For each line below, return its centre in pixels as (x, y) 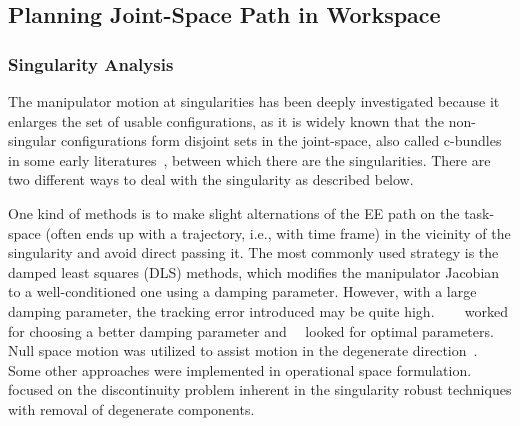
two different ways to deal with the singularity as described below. (211, 179)
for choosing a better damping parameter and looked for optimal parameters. (251, 330)
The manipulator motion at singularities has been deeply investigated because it (254, 101)
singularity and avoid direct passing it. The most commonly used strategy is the (253, 252)
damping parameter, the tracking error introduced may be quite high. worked (258, 310)
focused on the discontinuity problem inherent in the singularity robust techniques (260, 389)
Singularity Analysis (91, 63)
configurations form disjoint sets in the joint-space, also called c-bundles (281, 140)
